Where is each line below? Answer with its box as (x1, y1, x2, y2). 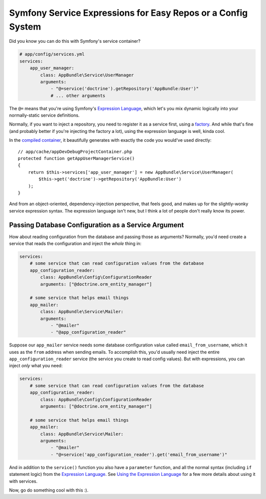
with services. (9, 478, 38, 484)
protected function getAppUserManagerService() (18, 156, 135, 161)
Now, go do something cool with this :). (9, 487, 89, 493)
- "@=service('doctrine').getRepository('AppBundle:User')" (50, 86, 199, 92)
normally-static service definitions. (9, 112, 80, 118)
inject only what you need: (9, 363, 63, 369)
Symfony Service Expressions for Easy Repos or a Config (9, 7, 248, 18)
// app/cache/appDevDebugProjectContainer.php (18, 149, 133, 155)
